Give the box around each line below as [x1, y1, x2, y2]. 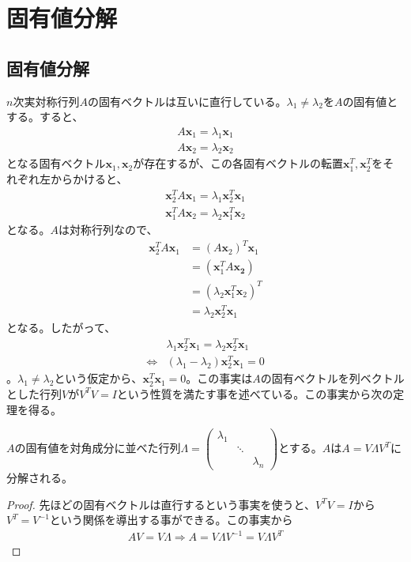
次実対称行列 [13, 92, 80, 109]
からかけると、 [50, 171, 128, 187]
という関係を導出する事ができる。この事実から [49, 511, 293, 528]
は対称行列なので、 [58, 221, 158, 238]
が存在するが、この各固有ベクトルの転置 [133, 155, 343, 172]
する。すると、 [6, 108, 84, 125]
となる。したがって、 [6, 319, 116, 336]
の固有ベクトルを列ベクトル [260, 370, 405, 387]
